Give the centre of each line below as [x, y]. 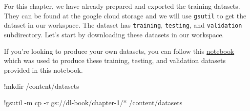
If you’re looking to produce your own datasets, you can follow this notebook [119, 51]
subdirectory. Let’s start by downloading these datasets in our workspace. [114, 34]
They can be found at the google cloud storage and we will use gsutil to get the [125, 15]
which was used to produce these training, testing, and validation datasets [115, 60]
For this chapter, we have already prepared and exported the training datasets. [122, 6]
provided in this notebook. [43, 70]
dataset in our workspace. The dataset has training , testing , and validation [123, 25]
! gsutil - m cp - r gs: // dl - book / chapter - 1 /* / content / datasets [93, 102]
